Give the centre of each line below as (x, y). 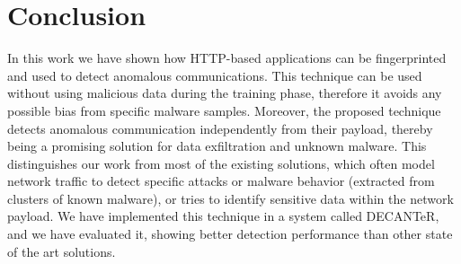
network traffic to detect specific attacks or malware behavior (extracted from (221, 181)
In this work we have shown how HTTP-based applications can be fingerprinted (227, 58)
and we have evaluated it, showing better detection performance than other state (230, 234)
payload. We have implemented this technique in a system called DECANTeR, (223, 216)
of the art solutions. (62, 251)
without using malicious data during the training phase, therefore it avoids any (225, 93)
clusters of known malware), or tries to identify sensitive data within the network (230, 198)
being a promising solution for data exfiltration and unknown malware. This (217, 146)
